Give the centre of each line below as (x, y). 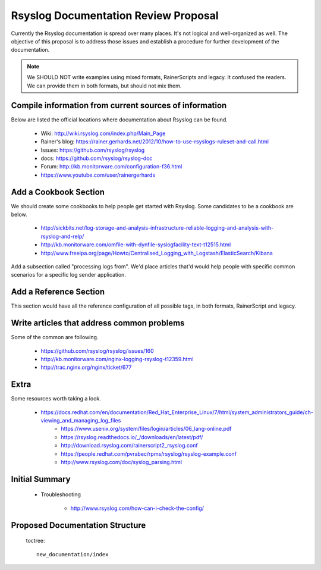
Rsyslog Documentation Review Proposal (115, 15)
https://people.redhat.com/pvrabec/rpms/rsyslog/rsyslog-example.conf (149, 454)
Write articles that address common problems (98, 323)
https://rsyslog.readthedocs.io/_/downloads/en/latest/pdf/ (132, 437)
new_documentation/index (73, 554)
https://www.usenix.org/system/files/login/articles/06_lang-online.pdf (146, 429)
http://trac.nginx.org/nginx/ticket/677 (86, 367)
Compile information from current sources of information (119, 106)
